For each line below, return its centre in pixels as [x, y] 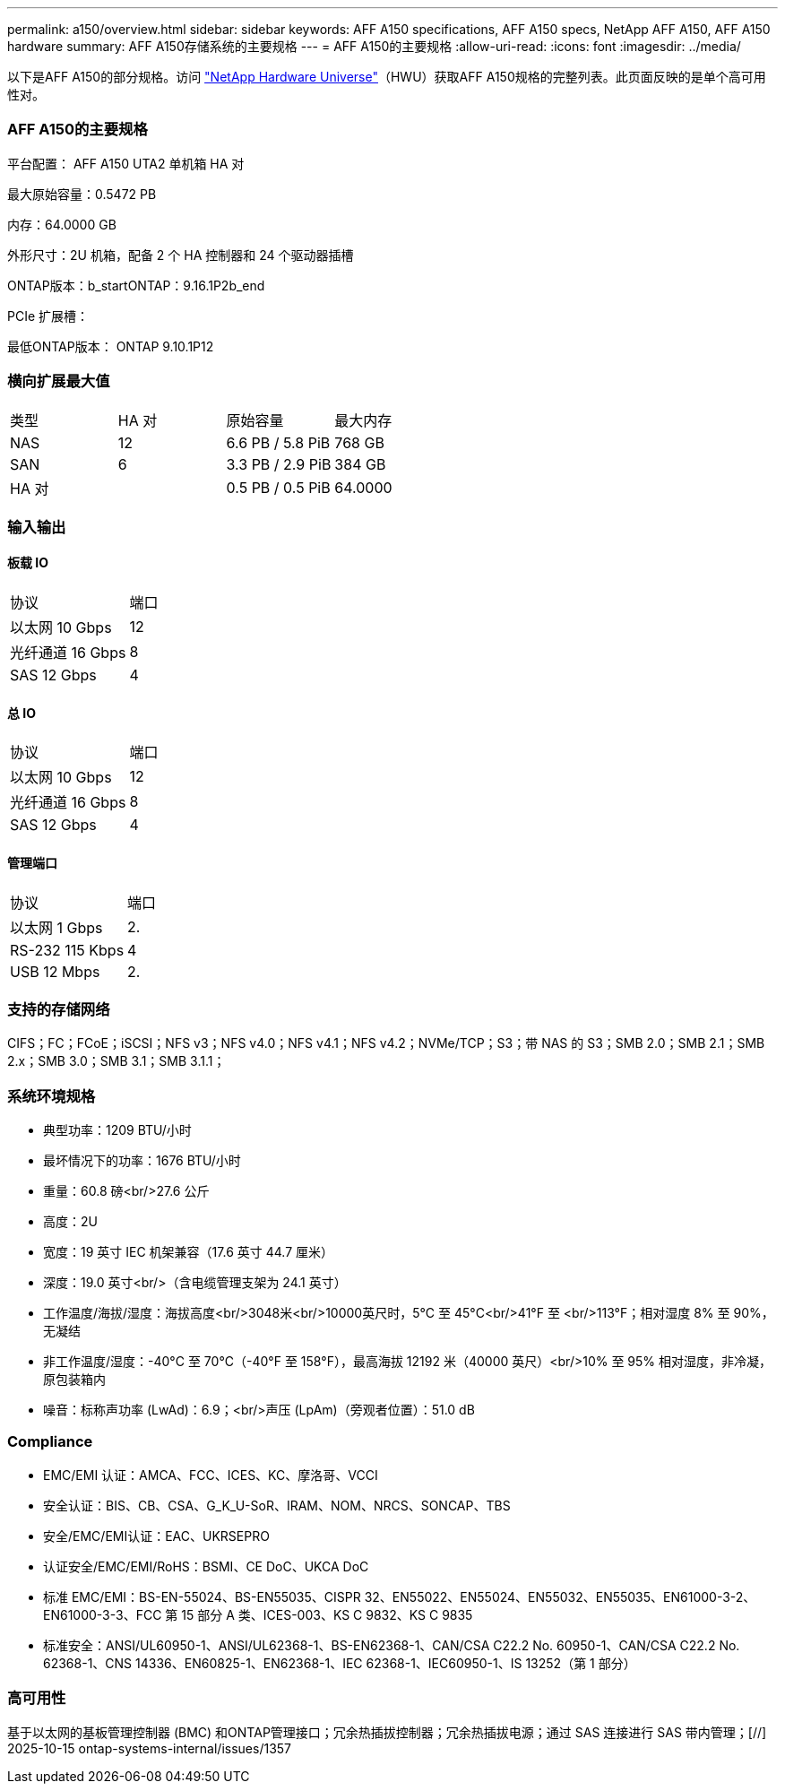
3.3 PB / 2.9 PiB [279, 464]
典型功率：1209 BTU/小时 [117, 1130]
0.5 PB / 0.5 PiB [278, 487]
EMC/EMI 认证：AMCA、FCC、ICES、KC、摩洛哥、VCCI [211, 1475]
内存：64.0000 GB [62, 224]
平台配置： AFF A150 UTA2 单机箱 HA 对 [126, 163]
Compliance [50, 1442]
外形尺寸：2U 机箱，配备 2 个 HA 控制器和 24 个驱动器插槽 [181, 255]
